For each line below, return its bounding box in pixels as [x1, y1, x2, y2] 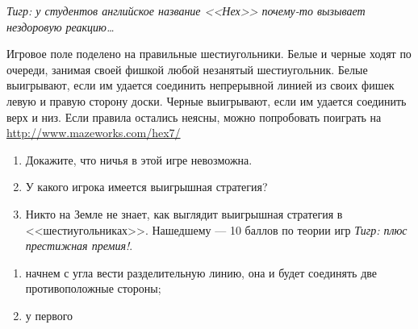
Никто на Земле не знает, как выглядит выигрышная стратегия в [25, 205, 343, 222]
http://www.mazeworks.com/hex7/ [6, 124, 181, 141]
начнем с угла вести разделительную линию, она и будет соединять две [25, 264, 377, 281]
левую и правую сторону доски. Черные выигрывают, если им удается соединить [6, 92, 407, 109]
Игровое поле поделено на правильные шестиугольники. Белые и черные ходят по [6, 45, 412, 62]
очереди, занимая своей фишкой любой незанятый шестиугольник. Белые [6, 60, 368, 77]
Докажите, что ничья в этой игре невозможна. [25, 151, 253, 168]
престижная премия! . [25, 237, 133, 254]
